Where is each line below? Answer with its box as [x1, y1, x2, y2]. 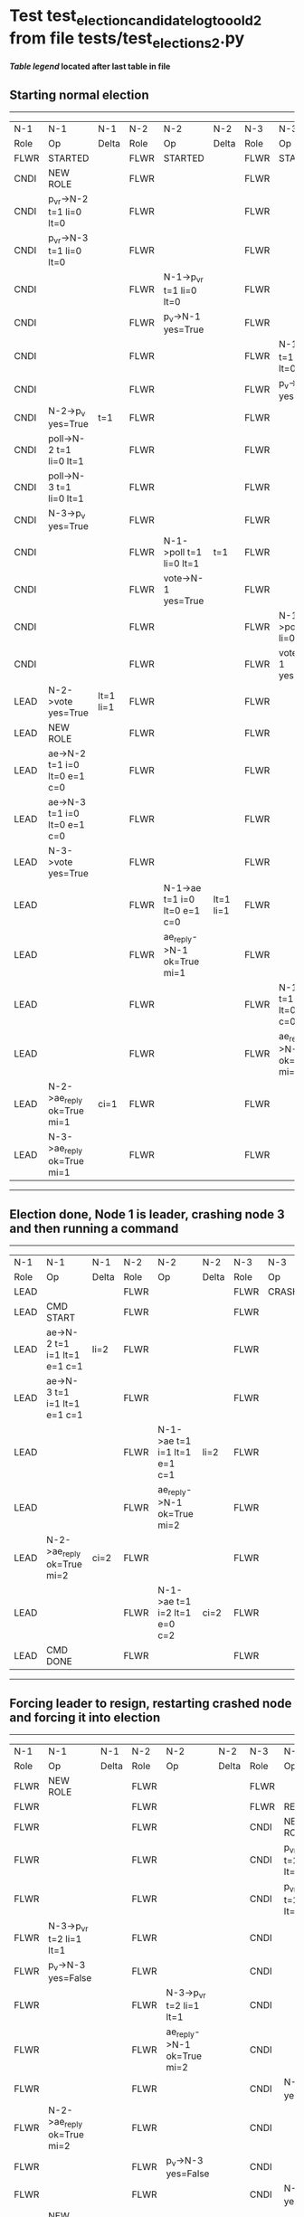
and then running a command [9, 1220, 179, 1236]
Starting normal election [9, 87, 149, 102]
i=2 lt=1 [157, 1606, 192, 1619]
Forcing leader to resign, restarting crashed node [9, 1695, 292, 1710]
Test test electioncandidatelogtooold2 [9, 5, 262, 29]
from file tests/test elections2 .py [9, 28, 245, 52]
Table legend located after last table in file [9, 61, 171, 72]
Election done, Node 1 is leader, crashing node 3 [9, 1207, 285, 1222]
